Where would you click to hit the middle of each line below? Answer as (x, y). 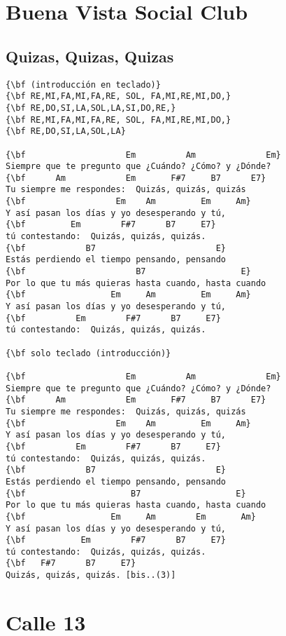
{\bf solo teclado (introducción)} (88, 353)
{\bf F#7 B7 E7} (71, 563)
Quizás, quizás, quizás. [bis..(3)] (91, 575)
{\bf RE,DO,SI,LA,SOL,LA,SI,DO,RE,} (91, 108)
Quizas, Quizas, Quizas (90, 56)
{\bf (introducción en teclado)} (83, 84)
